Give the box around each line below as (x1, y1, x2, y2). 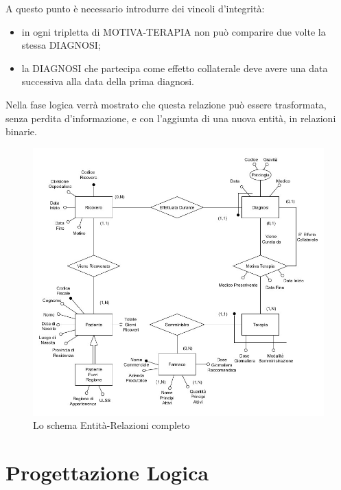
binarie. (5, 124, 37, 139)
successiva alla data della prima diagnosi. (21, 74, 194, 89)
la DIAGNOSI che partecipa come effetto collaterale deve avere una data (21, 60, 328, 75)
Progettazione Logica (5, 458, 209, 487)
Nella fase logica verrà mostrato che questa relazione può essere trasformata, (5, 97, 327, 111)
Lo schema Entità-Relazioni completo (33, 418, 190, 432)
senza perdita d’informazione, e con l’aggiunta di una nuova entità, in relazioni (5, 110, 336, 125)
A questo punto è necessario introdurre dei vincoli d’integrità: (5, 1, 265, 15)
